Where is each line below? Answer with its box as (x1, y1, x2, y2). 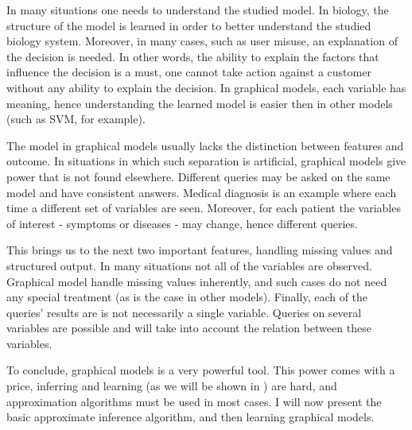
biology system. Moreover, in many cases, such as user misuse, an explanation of (6, 33, 398, 49)
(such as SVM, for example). (6, 110, 146, 127)
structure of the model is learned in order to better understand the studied (6, 17, 371, 33)
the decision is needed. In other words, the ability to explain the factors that (6, 48, 379, 64)
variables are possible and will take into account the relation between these (6, 320, 371, 336)
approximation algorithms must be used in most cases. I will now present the (6, 393, 382, 409)
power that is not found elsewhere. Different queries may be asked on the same (6, 168, 391, 184)
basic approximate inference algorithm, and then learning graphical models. (6, 409, 375, 425)
